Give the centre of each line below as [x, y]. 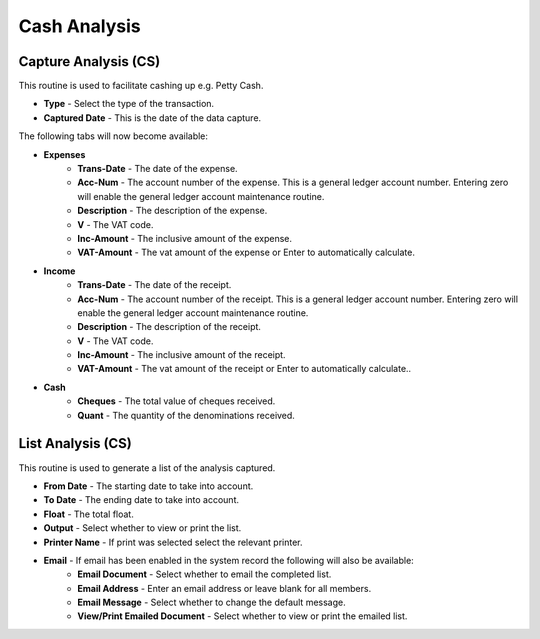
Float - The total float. [88, 514]
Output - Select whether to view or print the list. [142, 528]
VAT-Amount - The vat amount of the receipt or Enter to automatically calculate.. [244, 369]
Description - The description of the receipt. [169, 327]
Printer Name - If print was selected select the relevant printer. [173, 542]
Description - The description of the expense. [172, 211]
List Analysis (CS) [75, 443]
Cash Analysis [79, 26]
